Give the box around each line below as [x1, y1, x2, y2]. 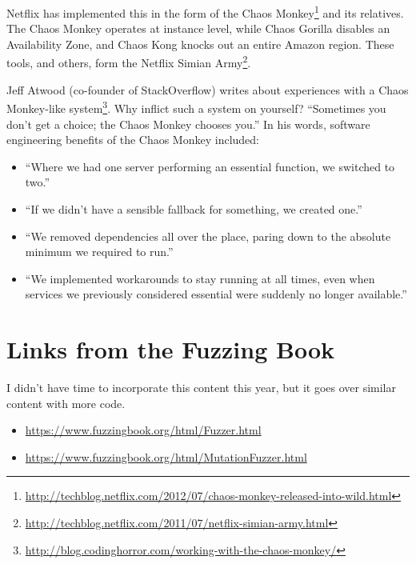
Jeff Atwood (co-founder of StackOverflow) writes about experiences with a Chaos [6, 81, 409, 98]
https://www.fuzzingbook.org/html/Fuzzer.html [25, 422, 262, 438]
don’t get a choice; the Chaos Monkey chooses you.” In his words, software [6, 115, 370, 132]
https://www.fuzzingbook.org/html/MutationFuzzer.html [25, 448, 307, 465]
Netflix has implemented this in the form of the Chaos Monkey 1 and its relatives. [6, 2, 404, 21]
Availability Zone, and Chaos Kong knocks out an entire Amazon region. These [6, 35, 394, 52]
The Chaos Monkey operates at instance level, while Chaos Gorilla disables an [6, 20, 390, 37]
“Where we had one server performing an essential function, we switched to [25, 158, 395, 174]
